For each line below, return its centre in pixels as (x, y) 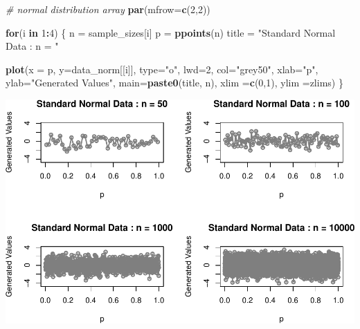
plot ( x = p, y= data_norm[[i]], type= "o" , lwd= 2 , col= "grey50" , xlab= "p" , (162, 69)
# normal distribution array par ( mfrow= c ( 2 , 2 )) (108, 9)
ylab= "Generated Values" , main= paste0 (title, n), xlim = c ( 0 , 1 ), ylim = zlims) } (174, 83)
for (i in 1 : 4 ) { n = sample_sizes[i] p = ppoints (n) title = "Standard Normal (171, 32)
